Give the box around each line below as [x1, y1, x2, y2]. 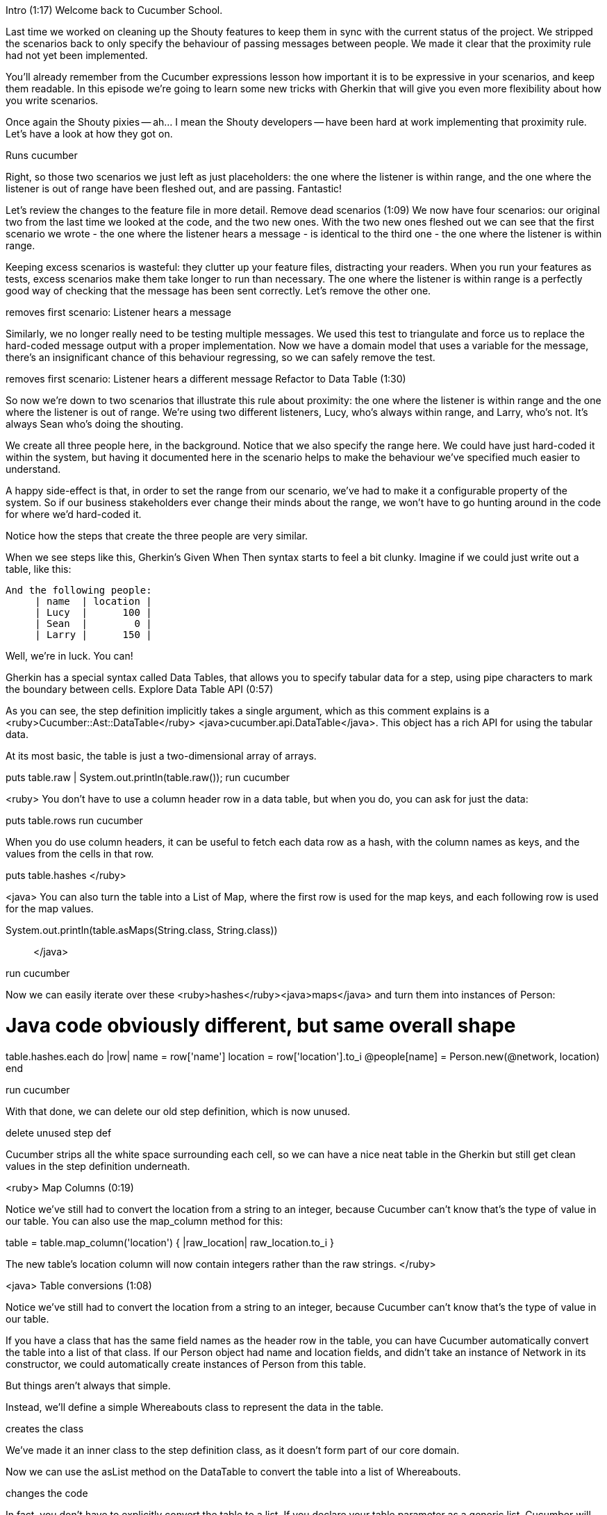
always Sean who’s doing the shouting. [6, 418, 183, 430]
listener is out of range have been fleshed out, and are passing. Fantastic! [6, 183, 342, 194]
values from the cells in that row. [6, 848, 154, 860]
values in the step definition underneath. [6, 1160, 190, 1172]
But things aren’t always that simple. [6, 1379, 171, 1391]
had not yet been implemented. [6, 49, 148, 61]
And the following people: [6, 585, 152, 596]
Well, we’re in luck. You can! [6, 650, 133, 662]
